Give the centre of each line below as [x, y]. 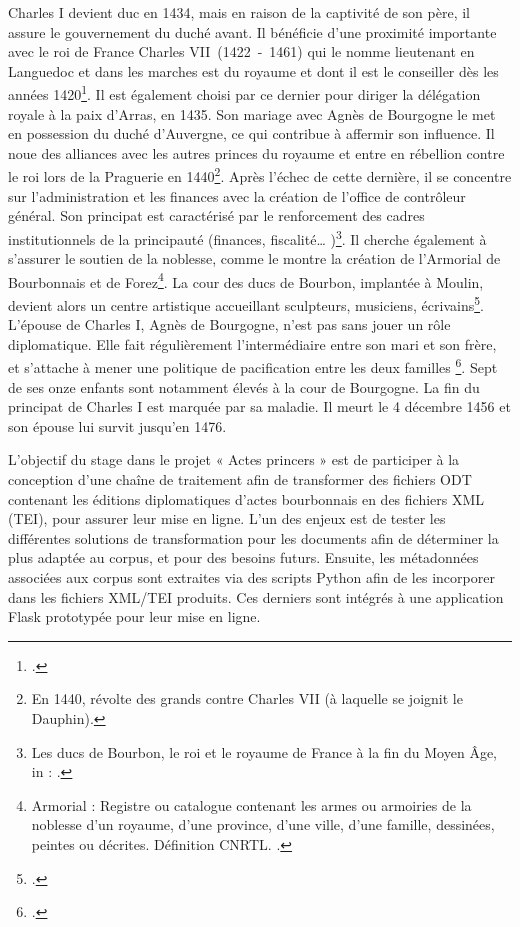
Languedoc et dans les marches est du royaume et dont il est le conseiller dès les [253, 70]
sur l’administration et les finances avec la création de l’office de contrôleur [237, 195]
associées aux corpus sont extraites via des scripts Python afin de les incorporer [251, 576]
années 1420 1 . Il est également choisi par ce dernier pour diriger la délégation [244, 93]
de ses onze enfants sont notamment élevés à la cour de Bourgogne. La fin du [244, 386]
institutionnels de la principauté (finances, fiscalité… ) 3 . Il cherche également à [247, 237]
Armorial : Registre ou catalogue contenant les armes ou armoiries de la [251, 804]
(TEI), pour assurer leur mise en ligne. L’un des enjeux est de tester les [227, 518]
